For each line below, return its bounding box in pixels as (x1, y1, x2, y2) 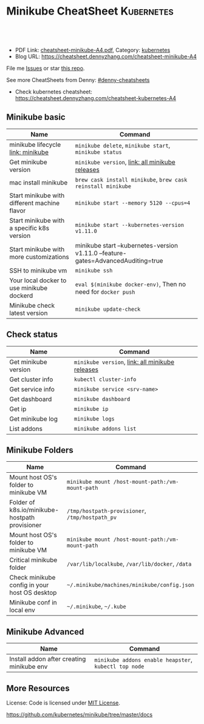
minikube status (75, 149, 123, 155)
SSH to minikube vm (9, 266, 67, 274)
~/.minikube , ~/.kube (66, 602, 126, 611)
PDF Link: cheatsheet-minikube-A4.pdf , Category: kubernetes (15, 46, 171, 53)
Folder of (9, 498, 35, 507)
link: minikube (9, 147, 49, 156)
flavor (9, 206, 26, 215)
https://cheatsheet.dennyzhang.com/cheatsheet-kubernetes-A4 (15, 94, 177, 101)
